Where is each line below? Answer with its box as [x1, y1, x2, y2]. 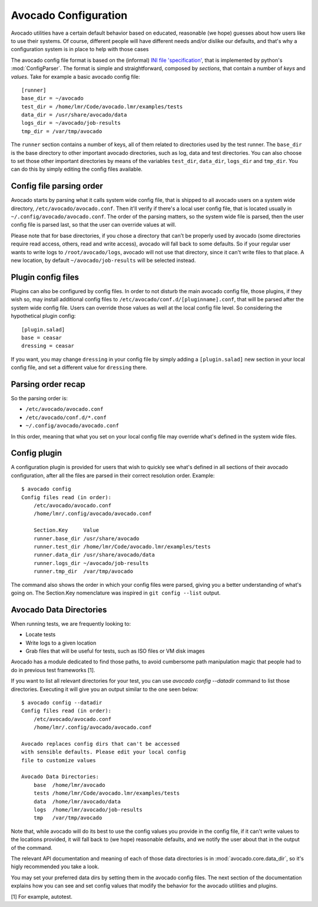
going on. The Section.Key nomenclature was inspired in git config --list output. [11, 589, 221, 596]
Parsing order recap [11, 379, 85, 389]
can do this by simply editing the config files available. [11, 165, 143, 173]
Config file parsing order [11, 181, 103, 191]
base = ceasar [21, 334, 62, 341]
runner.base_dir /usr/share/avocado [33, 535, 140, 541]
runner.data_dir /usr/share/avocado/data [33, 551, 155, 559]
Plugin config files [11, 272, 79, 282]
